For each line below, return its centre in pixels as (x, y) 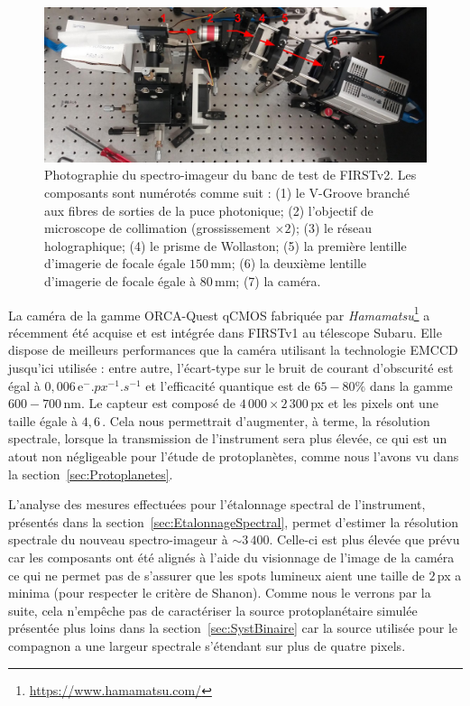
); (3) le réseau (331, 228)
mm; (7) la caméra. (268, 280)
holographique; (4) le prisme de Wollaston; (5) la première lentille (226, 245)
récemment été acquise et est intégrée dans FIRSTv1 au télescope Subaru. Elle (225, 332)
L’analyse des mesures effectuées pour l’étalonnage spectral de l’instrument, (217, 504)
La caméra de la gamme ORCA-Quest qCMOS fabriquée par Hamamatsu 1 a (219, 313)
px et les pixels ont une (374, 403)
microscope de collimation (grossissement (157, 228)
